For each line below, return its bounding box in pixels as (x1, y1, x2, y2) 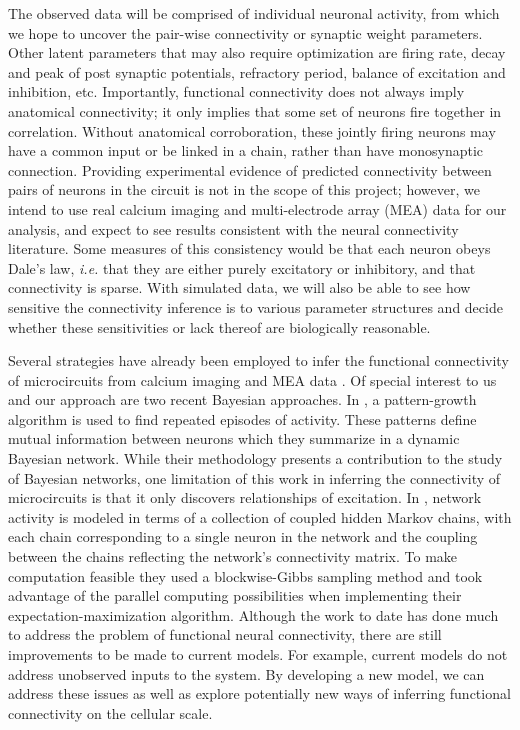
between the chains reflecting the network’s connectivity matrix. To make (8, 546, 458, 567)
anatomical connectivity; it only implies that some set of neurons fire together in (8, 100, 502, 121)
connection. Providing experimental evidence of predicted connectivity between (8, 159, 492, 180)
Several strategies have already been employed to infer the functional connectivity (8, 350, 509, 371)
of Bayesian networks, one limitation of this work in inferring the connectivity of (8, 467, 501, 488)
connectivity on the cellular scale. (8, 702, 213, 723)
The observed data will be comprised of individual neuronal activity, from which (8, 3, 500, 23)
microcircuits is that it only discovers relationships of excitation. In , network (8, 487, 482, 508)
